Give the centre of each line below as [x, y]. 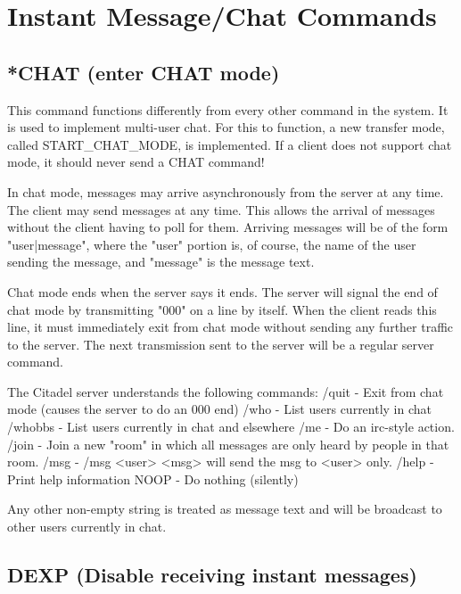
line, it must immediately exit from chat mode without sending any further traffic [230, 327]
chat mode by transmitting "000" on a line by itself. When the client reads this [222, 309]
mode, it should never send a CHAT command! [136, 162]
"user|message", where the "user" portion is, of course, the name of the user [212, 244]
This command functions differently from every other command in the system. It [228, 109]
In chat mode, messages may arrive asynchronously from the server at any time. [226, 191]
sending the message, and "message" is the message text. [161, 262]
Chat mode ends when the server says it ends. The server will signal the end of [222, 291]
